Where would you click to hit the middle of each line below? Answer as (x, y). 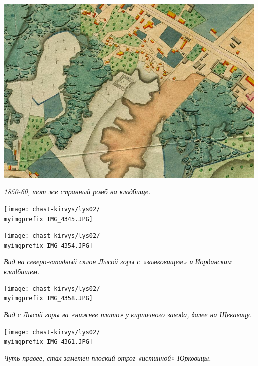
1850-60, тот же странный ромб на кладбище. (77, 192)
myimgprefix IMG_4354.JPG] (48, 245)
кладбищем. (22, 271)
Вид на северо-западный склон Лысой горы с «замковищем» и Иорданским (118, 261)
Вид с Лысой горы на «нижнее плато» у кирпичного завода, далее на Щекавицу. (128, 314)
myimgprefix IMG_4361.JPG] (48, 342)
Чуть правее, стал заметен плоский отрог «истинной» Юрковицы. (108, 357)
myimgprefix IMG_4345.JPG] (48, 219)
